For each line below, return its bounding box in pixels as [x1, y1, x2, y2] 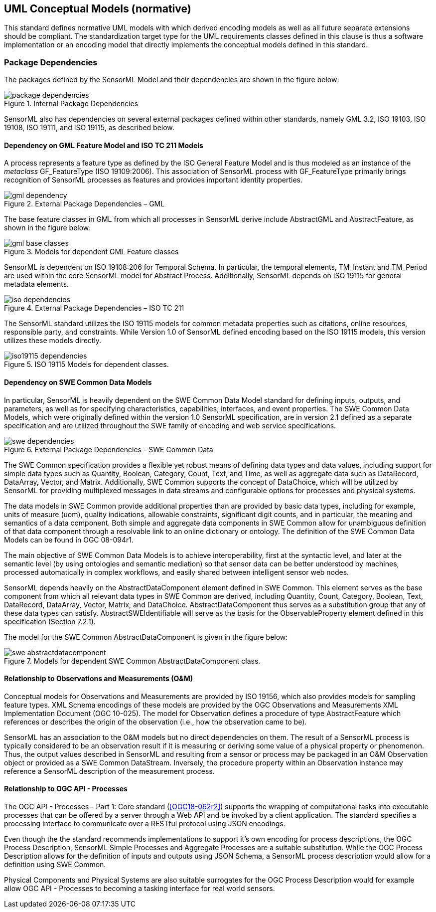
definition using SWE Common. [4, 860, 106, 869]
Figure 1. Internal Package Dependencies [4, 99, 139, 108]
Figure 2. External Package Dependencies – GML [4, 199, 165, 208]
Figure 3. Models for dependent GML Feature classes [4, 247, 179, 256]
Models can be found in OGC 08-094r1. [4, 535, 134, 544]
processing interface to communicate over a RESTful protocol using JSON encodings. [4, 819, 286, 828]
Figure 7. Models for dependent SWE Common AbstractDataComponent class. [4, 656, 261, 665]
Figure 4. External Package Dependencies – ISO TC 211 [4, 304, 184, 313]
